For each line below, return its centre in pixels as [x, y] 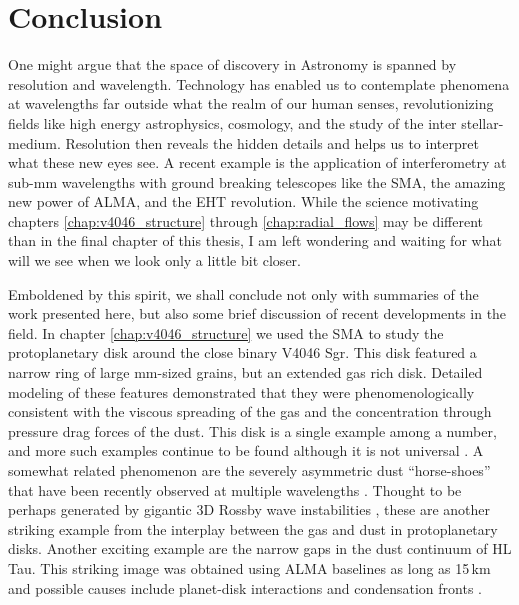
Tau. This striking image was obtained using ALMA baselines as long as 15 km [249, 567]
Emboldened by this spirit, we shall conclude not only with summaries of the [243, 293]
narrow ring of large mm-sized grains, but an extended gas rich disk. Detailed [245, 372]
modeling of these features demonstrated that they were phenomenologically [241, 391]
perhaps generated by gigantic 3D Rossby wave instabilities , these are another [249, 509]
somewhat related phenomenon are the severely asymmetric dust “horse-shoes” [249, 470]
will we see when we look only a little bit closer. [154, 260]
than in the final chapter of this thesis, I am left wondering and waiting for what [255, 240]
